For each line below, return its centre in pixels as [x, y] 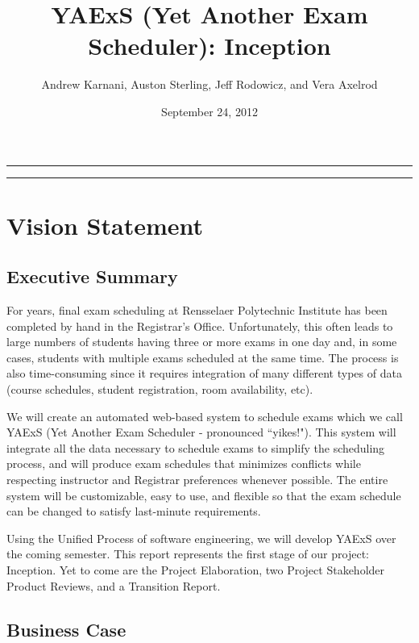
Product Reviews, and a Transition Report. [114, 585]
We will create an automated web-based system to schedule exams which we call [205, 416]
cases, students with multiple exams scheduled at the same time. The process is [203, 357]
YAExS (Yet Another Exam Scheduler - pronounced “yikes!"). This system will [201, 432]
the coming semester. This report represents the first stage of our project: [188, 554]
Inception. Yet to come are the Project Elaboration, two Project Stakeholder [196, 569]
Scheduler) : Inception [209, 46]
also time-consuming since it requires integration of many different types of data [204, 373]
